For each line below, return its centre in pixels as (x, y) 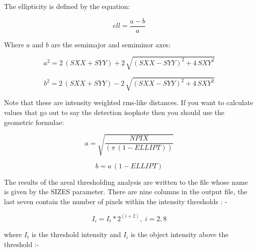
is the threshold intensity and (76, 234)
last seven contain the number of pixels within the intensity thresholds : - (116, 201)
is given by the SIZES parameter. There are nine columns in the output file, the (126, 191)
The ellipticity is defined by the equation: (67, 6)
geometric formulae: (34, 122)
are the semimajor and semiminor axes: (111, 44)
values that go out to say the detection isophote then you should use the (114, 112)
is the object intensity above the (179, 234)
